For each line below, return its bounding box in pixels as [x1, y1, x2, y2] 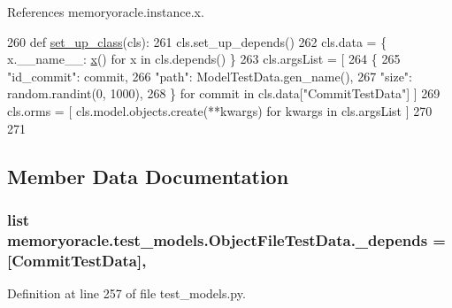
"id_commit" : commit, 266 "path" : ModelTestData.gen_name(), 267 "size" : [7, 66, 413, 85]
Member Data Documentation [7, 162, 289, 189]
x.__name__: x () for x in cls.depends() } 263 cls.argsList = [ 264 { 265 [7, 50, 401, 68]
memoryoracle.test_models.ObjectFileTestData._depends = [7, 228, 446, 250]
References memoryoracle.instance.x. [7, 3, 204, 20]
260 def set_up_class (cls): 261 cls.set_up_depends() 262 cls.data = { [7, 32, 387, 50]
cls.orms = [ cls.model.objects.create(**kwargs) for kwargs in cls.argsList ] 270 [7, 101, 433, 119]
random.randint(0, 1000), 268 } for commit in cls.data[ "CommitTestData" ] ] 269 [7, 84, 441, 103]
